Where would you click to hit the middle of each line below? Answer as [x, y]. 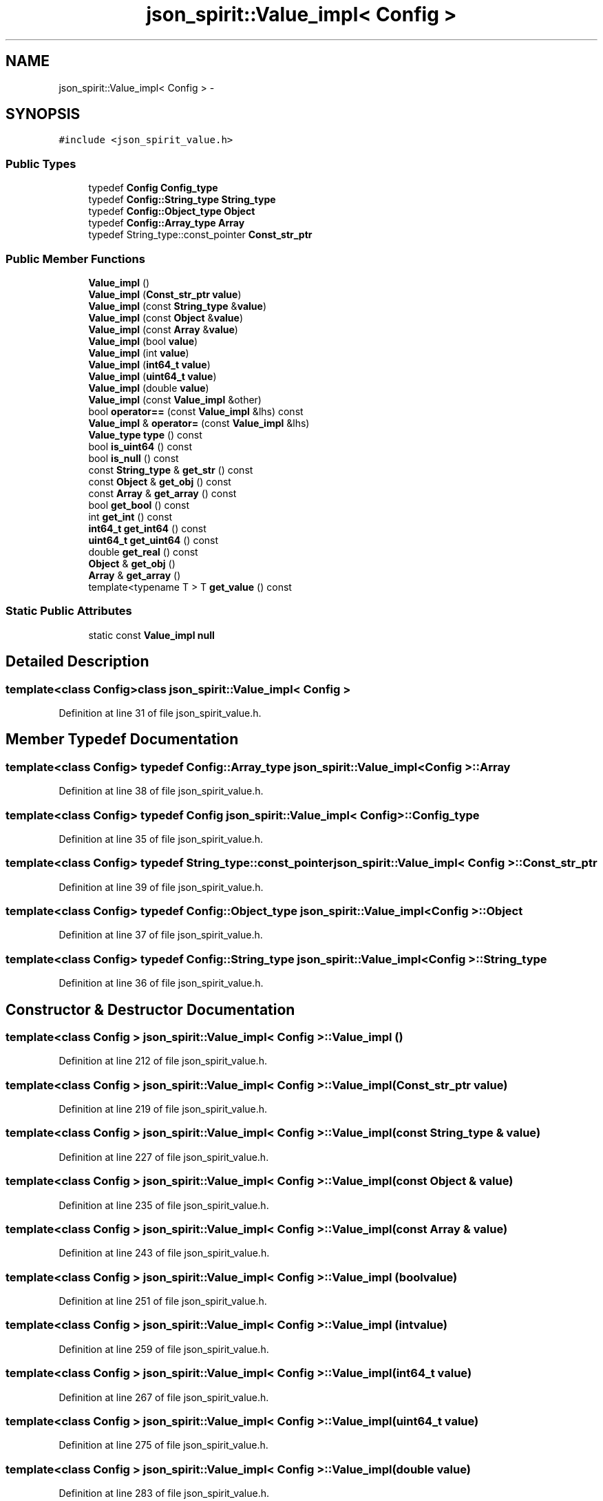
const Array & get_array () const [162, 493]
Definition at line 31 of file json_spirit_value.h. [160, 713]
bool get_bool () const [139, 505]
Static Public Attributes [69, 611]
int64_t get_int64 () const [147, 528]
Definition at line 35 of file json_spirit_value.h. [161, 839]
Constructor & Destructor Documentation [150, 1009]
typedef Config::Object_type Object [172, 211]
